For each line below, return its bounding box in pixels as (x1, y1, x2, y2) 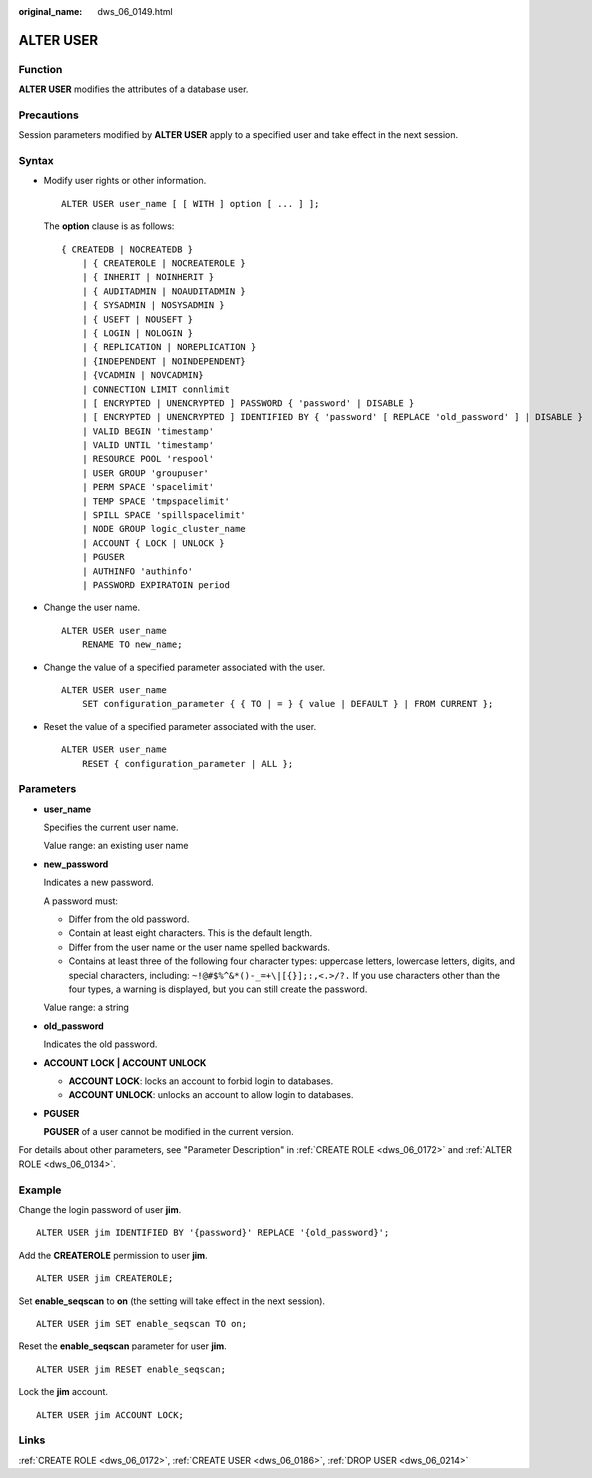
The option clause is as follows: (43, 220, 175, 232)
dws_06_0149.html (97, 6, 174, 17)
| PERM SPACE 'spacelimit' (81, 481, 215, 493)
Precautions (18, 108, 79, 122)
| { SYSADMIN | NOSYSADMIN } (81, 300, 225, 311)
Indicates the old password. (43, 1038, 158, 1050)
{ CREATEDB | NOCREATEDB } (61, 243, 194, 255)
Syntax (18, 154, 54, 168)
